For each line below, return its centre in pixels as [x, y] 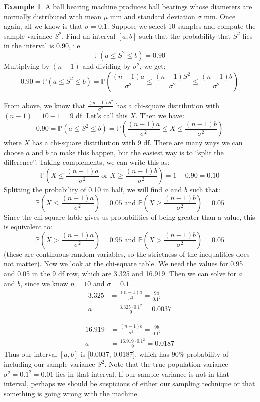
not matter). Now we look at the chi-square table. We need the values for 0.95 [124, 264]
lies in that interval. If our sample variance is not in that [143, 374]
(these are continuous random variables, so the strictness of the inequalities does [127, 254]
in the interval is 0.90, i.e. [43, 45]
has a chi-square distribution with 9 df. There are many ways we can [137, 142]
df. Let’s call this [102, 115]
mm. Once [220, 16]
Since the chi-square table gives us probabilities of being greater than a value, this [130, 217]
